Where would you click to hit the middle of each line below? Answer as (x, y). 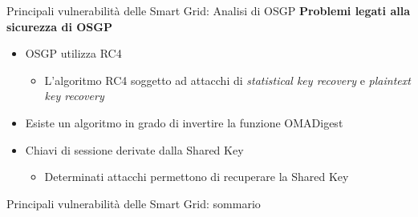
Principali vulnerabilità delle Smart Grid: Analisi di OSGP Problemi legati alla (209, 10)
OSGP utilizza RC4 (73, 53)
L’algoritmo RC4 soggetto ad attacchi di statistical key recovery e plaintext (227, 80)
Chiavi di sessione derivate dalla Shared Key (134, 149)
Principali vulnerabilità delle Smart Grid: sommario (134, 203)
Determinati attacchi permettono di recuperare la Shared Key (197, 177)
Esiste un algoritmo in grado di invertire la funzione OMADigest (184, 122)
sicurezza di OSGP (59, 26)
